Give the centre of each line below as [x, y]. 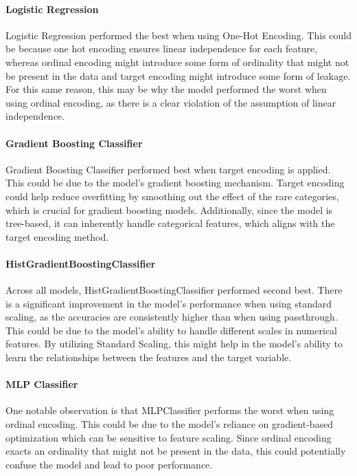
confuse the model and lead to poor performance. [109, 464]
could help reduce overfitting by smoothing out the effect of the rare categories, [172, 196]
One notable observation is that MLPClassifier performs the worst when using [170, 410]
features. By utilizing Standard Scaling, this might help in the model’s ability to [174, 344]
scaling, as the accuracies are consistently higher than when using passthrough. [172, 317]
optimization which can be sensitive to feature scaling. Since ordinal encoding [169, 437]
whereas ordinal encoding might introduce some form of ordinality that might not [177, 62]
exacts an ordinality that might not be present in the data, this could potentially [176, 451]
